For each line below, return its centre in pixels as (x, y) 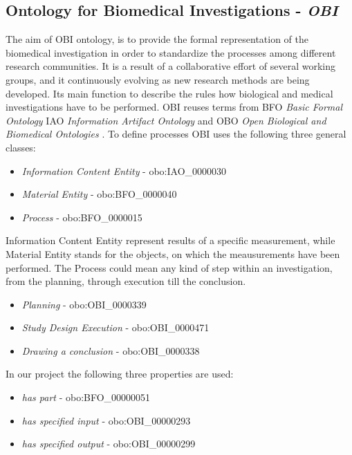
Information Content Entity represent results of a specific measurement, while (170, 240)
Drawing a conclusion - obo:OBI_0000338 (111, 350)
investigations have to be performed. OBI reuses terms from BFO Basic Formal (174, 107)
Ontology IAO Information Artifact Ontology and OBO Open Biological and (166, 120)
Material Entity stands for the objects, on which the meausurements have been (173, 253)
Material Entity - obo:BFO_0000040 (99, 194)
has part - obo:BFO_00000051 (86, 397)
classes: (21, 147)
